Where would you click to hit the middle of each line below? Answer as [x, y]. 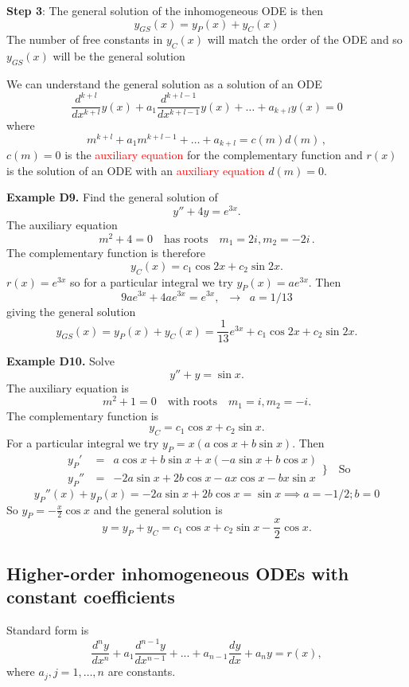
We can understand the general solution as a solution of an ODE [164, 83]
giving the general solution [71, 311]
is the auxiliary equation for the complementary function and [214, 155]
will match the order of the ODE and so [305, 39]
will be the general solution [119, 56]
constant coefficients [91, 597]
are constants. [142, 671]
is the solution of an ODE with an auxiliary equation [136, 170]
